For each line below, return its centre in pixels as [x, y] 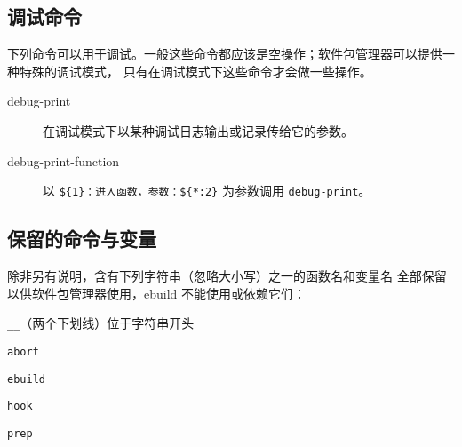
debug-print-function [64, 160]
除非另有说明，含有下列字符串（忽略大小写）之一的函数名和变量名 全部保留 [227, 276]
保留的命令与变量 [82, 239]
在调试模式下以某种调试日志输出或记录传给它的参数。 [198, 130]
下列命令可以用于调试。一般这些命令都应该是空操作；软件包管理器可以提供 [225, 54]
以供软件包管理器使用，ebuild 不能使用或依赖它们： [157, 293]
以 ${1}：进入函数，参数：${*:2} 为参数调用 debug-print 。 [207, 191]
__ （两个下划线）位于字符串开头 [101, 323]
